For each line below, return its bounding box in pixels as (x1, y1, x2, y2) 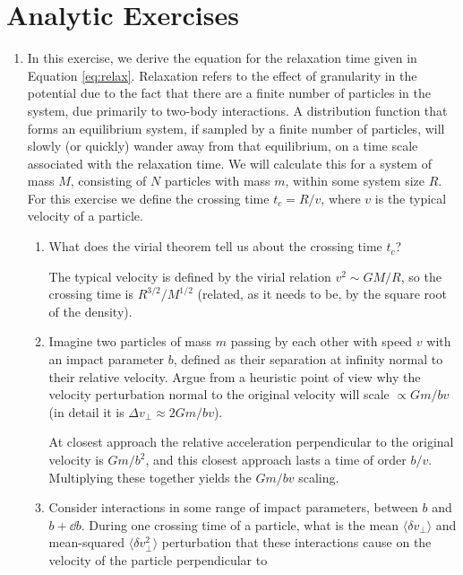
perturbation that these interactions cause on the (161, 533, 432, 552)
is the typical (374, 188, 447, 207)
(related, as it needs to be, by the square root (197, 284, 447, 303)
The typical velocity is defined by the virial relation (48, 266, 331, 285)
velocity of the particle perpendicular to (48, 550, 268, 569)
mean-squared (48, 533, 125, 552)
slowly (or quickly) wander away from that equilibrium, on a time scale (27, 136, 418, 155)
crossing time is (48, 284, 133, 303)
